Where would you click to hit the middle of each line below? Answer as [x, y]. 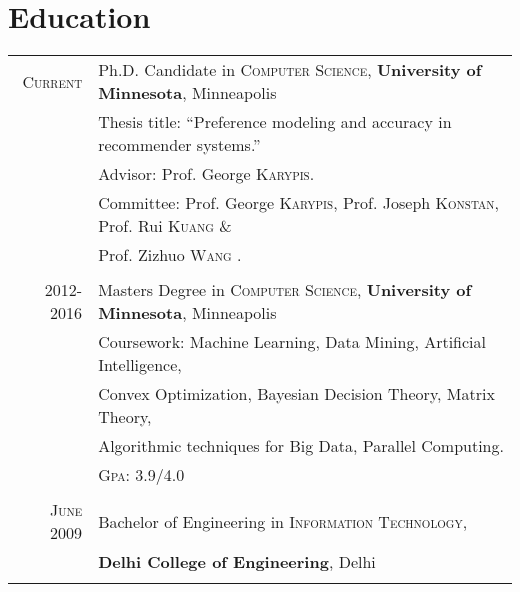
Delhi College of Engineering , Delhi [237, 562]
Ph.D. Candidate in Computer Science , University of [290, 70]
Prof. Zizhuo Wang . [170, 255]
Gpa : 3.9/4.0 [141, 475]
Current [52, 81]
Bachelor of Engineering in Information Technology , [283, 521]
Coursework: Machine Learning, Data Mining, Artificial [292, 342]
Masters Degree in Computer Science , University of [285, 290]
